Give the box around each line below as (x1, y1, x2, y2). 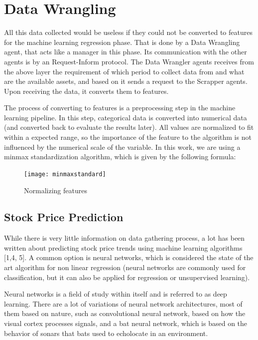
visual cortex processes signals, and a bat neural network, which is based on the (4, 318, 248, 329)
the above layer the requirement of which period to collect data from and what (4, 66, 245, 76)
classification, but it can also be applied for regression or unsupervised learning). (4, 272, 250, 282)
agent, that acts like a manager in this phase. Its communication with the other (4, 46, 247, 57)
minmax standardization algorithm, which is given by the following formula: (4, 151, 236, 162)
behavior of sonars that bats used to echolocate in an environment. (4, 328, 208, 338)
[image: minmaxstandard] (24, 170, 106, 178)
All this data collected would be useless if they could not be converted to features (4, 27, 253, 37)
